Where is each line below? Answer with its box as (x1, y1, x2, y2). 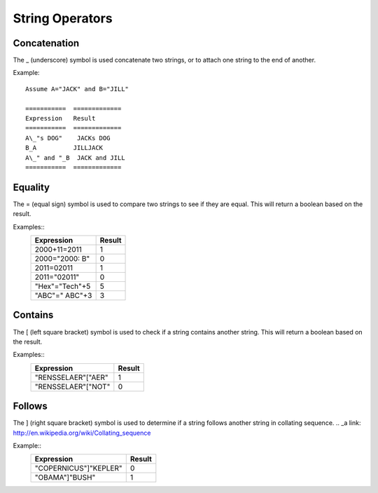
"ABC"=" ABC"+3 (34, 291, 92, 301)
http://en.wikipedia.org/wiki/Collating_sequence (13, 428, 151, 437)
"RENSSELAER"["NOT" (34, 381, 111, 391)
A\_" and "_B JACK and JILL (25, 154, 125, 161)
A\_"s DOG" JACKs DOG (25, 134, 111, 142)
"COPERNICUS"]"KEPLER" (34, 464, 122, 473)
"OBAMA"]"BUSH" (34, 473, 96, 482)
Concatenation (13, 37, 80, 49)
